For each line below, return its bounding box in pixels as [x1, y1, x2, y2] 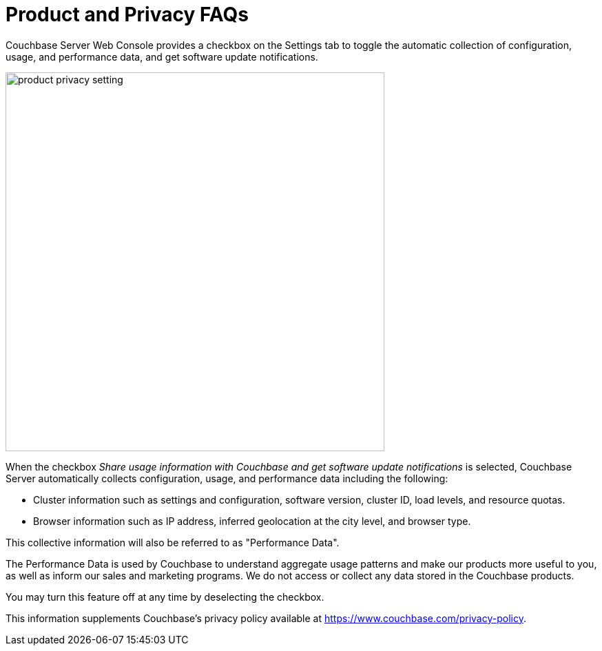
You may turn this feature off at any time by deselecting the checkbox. [6, 590, 324, 603]
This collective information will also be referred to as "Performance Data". [6, 536, 340, 548]
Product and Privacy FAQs [6, 3, 249, 26]
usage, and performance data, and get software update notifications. [6, 50, 318, 63]
